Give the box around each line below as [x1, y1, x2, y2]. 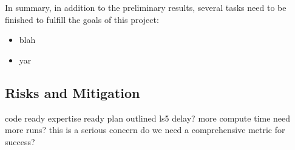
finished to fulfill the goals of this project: [5, 13, 159, 25]
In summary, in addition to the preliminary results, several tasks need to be [5, 1, 287, 13]
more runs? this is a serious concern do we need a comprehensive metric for [5, 123, 285, 136]
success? [5, 135, 35, 148]
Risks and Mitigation [5, 83, 140, 102]
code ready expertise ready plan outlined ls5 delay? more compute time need [5, 111, 291, 124]
